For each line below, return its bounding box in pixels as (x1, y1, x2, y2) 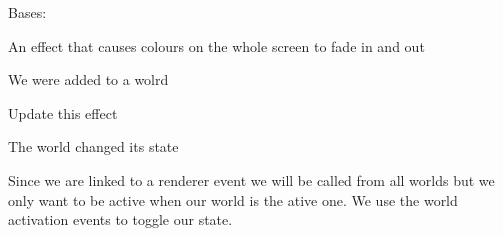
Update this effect (8, 102, 118, 123)
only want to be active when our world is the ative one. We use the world (8, 189, 458, 210)
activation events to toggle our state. (8, 209, 233, 230)
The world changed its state (8, 136, 179, 157)
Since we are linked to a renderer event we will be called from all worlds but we (8, 169, 495, 190)
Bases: (8, 2, 47, 22)
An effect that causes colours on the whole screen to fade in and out (8, 35, 425, 56)
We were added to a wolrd (8, 69, 169, 90)
